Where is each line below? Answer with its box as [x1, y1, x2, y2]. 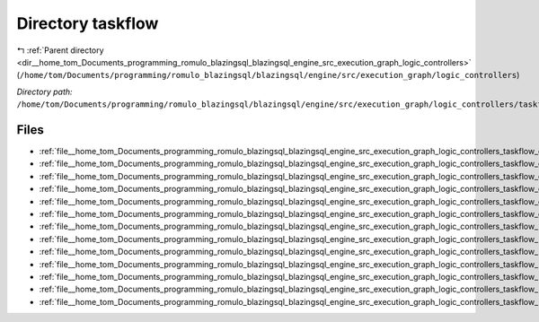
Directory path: [16, 86, 73, 97]
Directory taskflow [16, 13, 159, 33]
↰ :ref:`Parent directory [16, 45, 104, 56]
